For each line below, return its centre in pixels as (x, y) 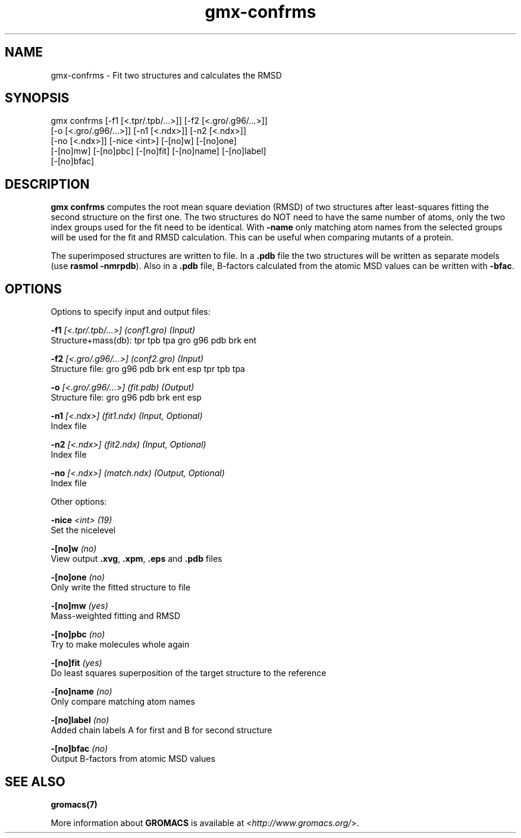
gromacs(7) (74, 804)
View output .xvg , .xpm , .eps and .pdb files (136, 559)
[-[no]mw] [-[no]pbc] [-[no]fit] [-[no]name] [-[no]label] (159, 151)
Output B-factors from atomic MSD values (133, 759)
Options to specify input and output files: (131, 312)
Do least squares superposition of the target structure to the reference (189, 673)
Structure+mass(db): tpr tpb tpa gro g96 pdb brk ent (154, 340)
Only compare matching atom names (123, 702)
